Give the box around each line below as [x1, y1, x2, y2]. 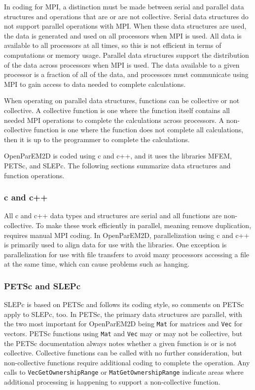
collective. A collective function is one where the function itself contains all [4, 105, 230, 115]
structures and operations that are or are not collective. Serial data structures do [4, 11, 249, 21]
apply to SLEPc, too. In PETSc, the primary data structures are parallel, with [4, 309, 242, 319]
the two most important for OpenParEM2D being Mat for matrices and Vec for [4, 318, 243, 329]
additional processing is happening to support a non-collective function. [4, 377, 220, 387]
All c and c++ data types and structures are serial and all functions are [4, 210, 222, 221]
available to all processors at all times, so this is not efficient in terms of [4, 40, 221, 50]
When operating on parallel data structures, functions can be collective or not [4, 95, 240, 106]
